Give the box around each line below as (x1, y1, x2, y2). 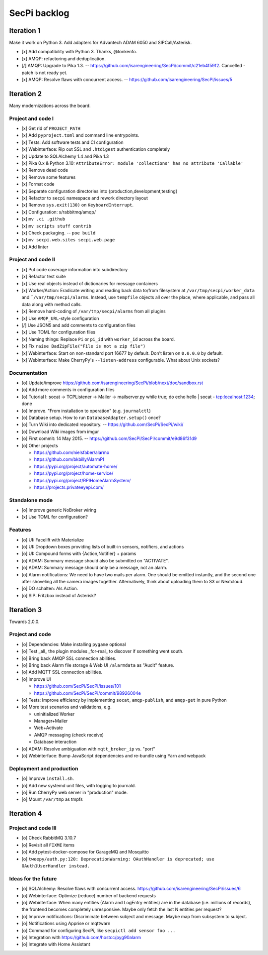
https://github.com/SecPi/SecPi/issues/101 (34, 683, 121, 689)
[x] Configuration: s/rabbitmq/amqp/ (21, 209, 96, 215)
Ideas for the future (9, 875, 57, 882)
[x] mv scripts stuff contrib (21, 223, 92, 229)
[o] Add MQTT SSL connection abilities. (21, 669, 103, 675)
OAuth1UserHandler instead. (21, 863, 90, 869)
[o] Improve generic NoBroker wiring (21, 507, 97, 513)
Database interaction (34, 739, 77, 745)
